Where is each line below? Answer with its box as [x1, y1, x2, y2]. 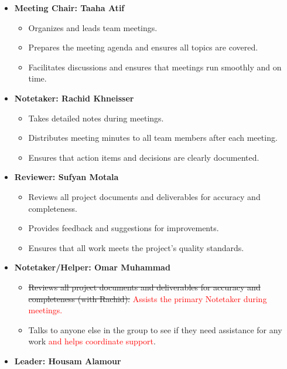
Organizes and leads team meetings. [28, 21, 158, 33]
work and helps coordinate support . [28, 335, 156, 347]
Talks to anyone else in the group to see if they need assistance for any [28, 323, 282, 336]
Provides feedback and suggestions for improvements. [28, 222, 219, 234]
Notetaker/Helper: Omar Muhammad [14, 261, 170, 273]
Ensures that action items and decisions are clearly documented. [28, 151, 259, 163]
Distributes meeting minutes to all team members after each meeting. [28, 131, 278, 144]
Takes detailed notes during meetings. [28, 111, 164, 124]
